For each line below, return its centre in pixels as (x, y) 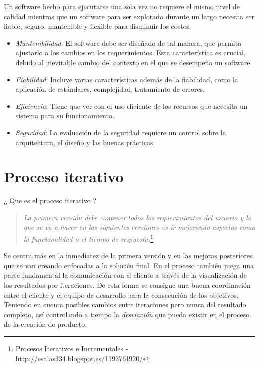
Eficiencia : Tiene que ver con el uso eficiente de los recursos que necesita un (131, 106)
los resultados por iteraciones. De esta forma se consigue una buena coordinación (127, 285)
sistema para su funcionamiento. (65, 116)
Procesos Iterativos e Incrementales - (72, 348)
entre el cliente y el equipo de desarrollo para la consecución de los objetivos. (121, 294)
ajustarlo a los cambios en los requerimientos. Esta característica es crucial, (130, 53)
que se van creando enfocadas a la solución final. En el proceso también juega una (129, 265)
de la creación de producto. (46, 324)
